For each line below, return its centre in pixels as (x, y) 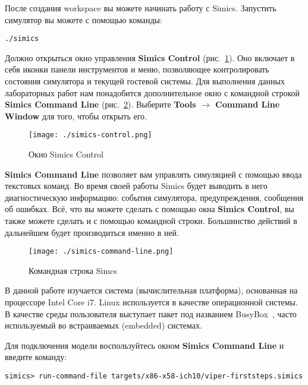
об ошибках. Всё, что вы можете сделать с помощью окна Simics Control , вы (150, 209)
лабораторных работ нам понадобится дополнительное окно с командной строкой (152, 92)
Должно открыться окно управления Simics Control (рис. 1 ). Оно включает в (150, 57)
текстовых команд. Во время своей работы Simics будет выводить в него (136, 186)
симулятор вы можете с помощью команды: (84, 19)
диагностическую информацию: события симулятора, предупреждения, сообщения (154, 197)
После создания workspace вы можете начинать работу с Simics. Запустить (141, 8)
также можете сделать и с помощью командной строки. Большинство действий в (151, 221)
